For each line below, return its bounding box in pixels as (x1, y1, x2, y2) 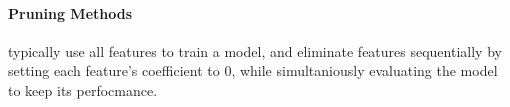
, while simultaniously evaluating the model (231, 60, 498, 81)
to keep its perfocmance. (8, 79, 158, 100)
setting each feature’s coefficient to (8, 60, 220, 81)
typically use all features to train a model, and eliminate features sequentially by (8, 40, 502, 61)
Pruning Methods (8, 2, 133, 23)
